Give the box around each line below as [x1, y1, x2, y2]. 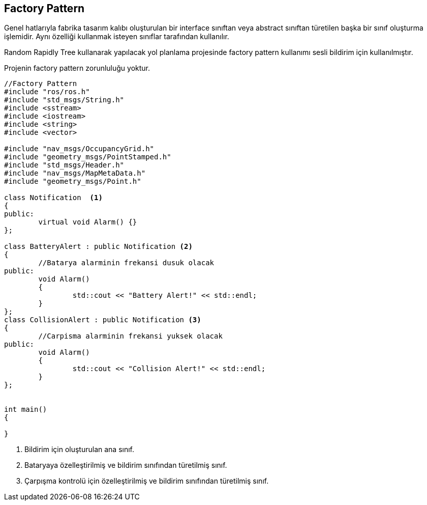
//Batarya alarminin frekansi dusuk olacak [38, 259, 215, 267]
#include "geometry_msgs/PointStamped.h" [4, 153, 171, 161]
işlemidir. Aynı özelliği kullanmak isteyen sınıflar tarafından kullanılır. [4, 32, 229, 41]
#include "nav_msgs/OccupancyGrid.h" [4, 145, 155, 153]
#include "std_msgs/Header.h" [4, 161, 125, 170]
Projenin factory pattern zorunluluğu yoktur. [4, 64, 150, 73]
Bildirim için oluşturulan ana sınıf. [24, 445, 135, 454]
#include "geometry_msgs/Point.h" [4, 177, 141, 186]
